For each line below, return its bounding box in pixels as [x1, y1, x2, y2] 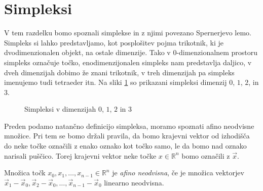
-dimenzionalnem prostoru [176, 47, 257, 58]
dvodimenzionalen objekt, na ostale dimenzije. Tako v [4, 47, 171, 58]
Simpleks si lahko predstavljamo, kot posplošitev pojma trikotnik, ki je [4, 37, 223, 47]
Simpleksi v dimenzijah [24, 104, 96, 114]
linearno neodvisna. [104, 177, 164, 187]
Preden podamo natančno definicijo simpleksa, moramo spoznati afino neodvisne [4, 120, 254, 131]
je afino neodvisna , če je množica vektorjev [112, 167, 244, 178]
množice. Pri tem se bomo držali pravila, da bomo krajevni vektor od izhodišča [4, 130, 250, 141]
